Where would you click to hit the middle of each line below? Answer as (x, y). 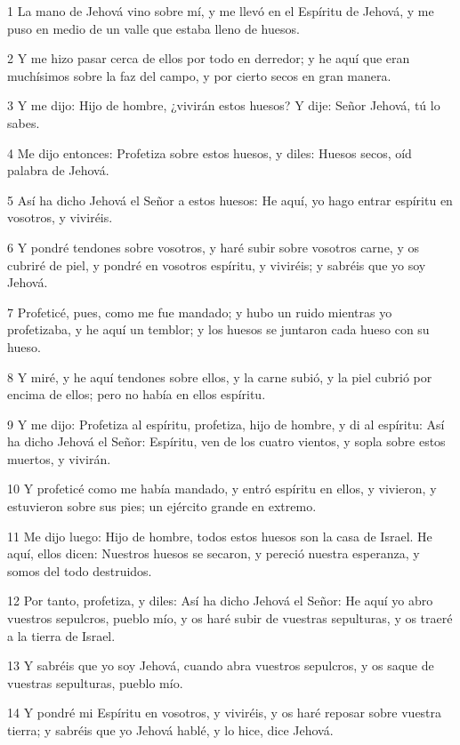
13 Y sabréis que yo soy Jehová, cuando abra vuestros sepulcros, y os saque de (221, 665)
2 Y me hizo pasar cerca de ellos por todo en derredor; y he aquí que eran (209, 58)
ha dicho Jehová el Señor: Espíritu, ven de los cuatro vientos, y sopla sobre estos (226, 441)
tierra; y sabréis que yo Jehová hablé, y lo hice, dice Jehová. (170, 730)
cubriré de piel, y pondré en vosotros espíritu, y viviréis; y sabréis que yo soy (217, 264)
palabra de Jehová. (58, 170)
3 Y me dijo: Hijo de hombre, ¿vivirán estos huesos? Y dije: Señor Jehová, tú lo (224, 105)
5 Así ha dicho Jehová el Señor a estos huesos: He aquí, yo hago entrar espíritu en (230, 200)
